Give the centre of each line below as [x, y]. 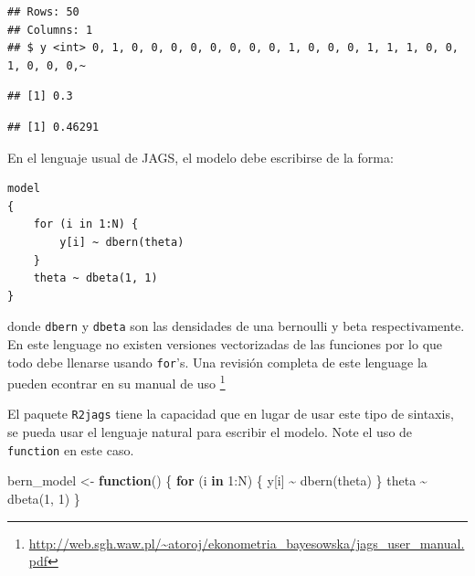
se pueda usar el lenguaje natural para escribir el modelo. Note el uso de [210, 432]
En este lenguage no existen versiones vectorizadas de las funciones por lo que [225, 343]
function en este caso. [71, 449]
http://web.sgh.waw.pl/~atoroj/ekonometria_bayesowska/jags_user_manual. [247, 543]
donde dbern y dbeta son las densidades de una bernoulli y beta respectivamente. [236, 326]
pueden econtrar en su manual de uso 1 [116, 382]
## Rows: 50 [43, 12]
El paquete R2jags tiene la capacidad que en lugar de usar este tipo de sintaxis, [231, 414]
